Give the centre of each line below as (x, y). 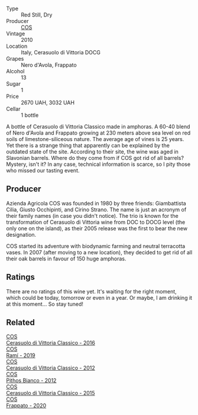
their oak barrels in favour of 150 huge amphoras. (66, 259)
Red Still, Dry (37, 15)
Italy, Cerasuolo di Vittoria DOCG (61, 52)
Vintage (16, 34)
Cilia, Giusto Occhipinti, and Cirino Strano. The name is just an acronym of (96, 210)
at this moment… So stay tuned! (45, 304)
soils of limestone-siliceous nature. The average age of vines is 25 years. (95, 139)
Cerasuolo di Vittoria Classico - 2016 (51, 343)
